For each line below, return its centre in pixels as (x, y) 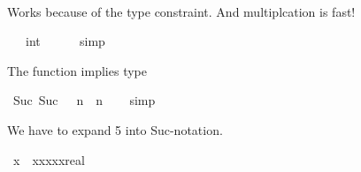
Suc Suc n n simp (84, 100)
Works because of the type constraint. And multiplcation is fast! (181, 11)
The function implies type (77, 70)
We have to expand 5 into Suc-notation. (115, 129)
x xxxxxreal (49, 159)
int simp (65, 41)
